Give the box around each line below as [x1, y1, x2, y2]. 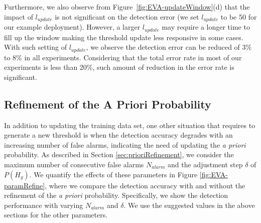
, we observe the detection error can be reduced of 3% [86, 42, 252, 52]
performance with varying [4, 199, 83, 210]
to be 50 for [220, 11, 257, 22]
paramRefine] [4, 180, 45, 190]
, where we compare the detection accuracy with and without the [45, 180, 245, 190]
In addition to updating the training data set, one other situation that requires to [4, 120, 255, 130]
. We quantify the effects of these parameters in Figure [29, 169, 198, 179]
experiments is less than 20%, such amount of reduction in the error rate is [4, 62, 234, 72]
